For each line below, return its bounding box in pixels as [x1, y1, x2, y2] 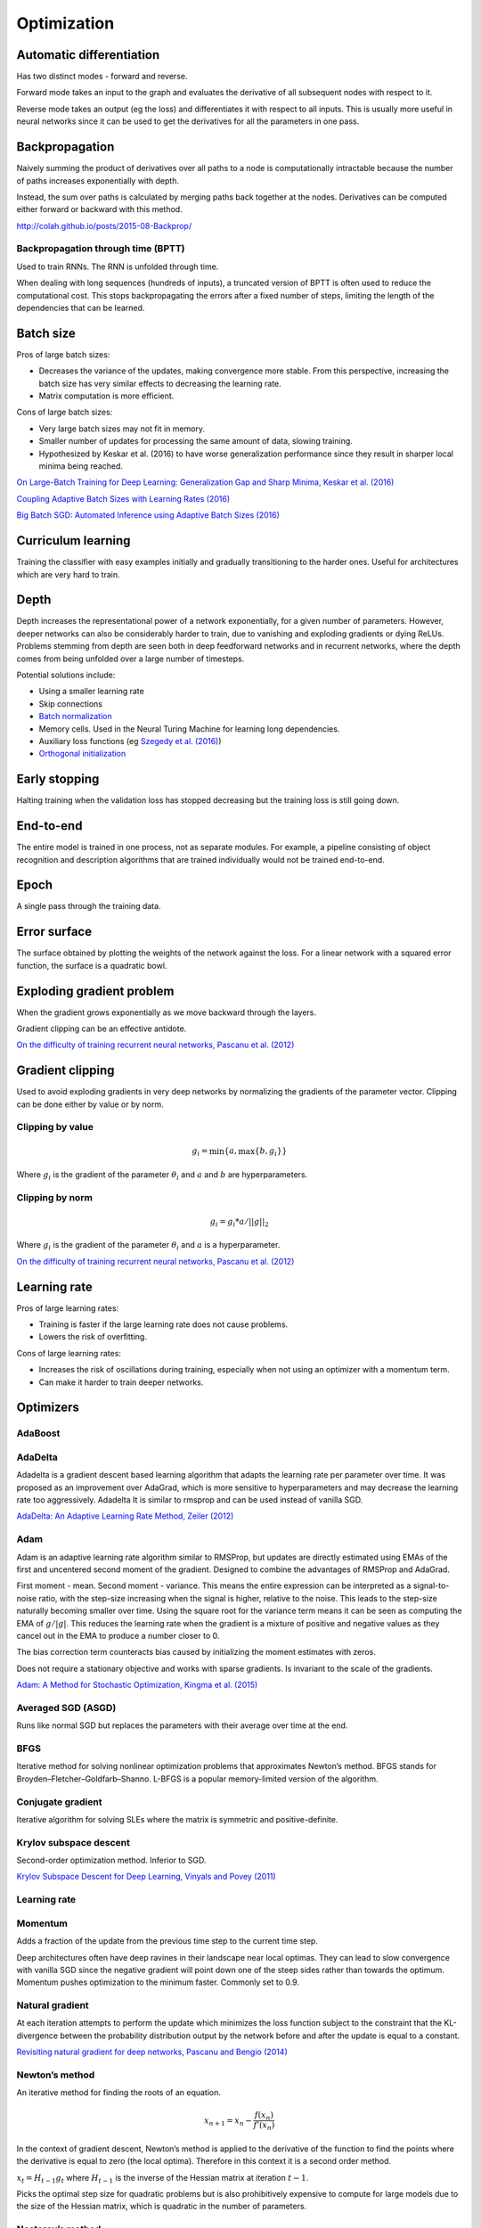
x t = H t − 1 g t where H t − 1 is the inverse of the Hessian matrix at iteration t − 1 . [16, 2172, 309, 2185]
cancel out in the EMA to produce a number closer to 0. [16, 1630, 220, 1641]
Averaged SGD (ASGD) [16, 1701, 117, 1714]
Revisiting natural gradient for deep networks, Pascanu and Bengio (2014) [16, 2046, 289, 2058]
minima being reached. [38, 461, 124, 471]
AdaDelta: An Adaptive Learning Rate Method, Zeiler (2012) [16, 1511, 234, 1521]
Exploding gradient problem [16, 983, 175, 998]
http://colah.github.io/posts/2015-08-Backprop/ [16, 220, 192, 231]
